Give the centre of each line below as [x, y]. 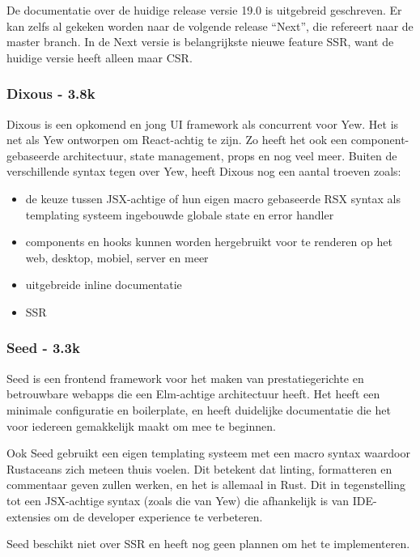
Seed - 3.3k [43, 348]
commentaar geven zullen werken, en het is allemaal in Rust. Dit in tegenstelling [206, 485]
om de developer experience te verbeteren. [158, 516]
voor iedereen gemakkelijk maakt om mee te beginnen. [141, 425]
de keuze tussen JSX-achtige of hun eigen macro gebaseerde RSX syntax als [213, 198]
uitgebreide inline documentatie [104, 285]
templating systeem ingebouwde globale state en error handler [180, 214]
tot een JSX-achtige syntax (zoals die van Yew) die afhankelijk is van [178, 500]
